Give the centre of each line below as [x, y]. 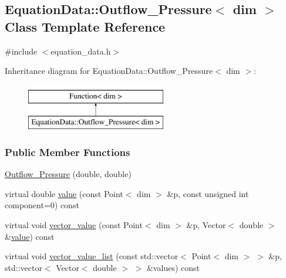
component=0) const [42, 205]
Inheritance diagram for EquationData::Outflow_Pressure [109, 71]
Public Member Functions [68, 152]
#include [21, 51]
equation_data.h [81, 51]
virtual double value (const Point [64, 193]
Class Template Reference [85, 26]
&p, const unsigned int [208, 193]
